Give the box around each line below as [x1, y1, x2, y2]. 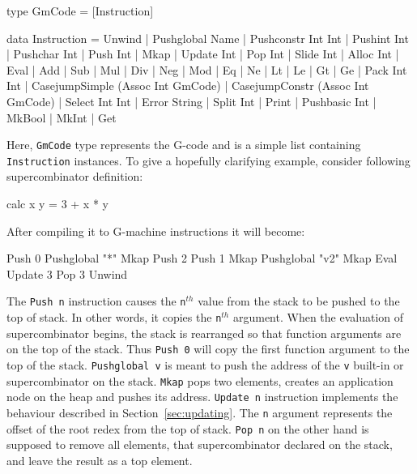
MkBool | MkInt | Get [6, 109, 117, 126]
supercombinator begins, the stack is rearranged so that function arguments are [6, 324, 402, 341]
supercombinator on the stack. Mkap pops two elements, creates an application [6, 372, 394, 389]
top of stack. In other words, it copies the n [6, 309, 222, 326]
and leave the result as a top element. [6, 451, 193, 468]
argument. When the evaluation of [232, 309, 403, 326]
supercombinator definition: [6, 168, 143, 185]
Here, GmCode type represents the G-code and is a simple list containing [6, 136, 361, 153]
